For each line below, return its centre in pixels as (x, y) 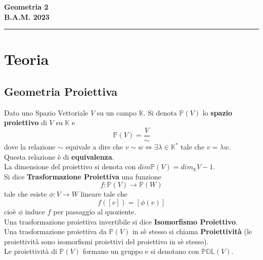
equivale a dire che (94, 147)
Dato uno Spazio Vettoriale (46, 112)
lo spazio (217, 112)
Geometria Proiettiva (61, 91)
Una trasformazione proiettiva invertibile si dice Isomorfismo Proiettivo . (121, 221)
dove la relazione (30, 147)
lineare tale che (104, 194)
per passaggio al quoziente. (95, 211)
